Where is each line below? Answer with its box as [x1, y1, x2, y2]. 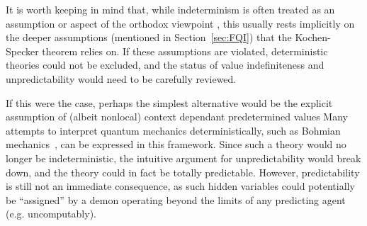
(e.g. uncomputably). [6, 206, 96, 221]
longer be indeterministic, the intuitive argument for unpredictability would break [6, 150, 361, 165]
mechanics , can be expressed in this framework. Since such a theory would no [6, 137, 346, 152]
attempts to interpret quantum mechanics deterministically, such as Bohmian [6, 123, 341, 137]
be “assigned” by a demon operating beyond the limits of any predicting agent [6, 192, 346, 207]
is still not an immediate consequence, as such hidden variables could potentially [6, 179, 355, 193]
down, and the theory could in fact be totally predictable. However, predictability [6, 164, 360, 179]
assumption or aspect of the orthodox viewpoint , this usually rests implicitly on [6, 16, 355, 30]
